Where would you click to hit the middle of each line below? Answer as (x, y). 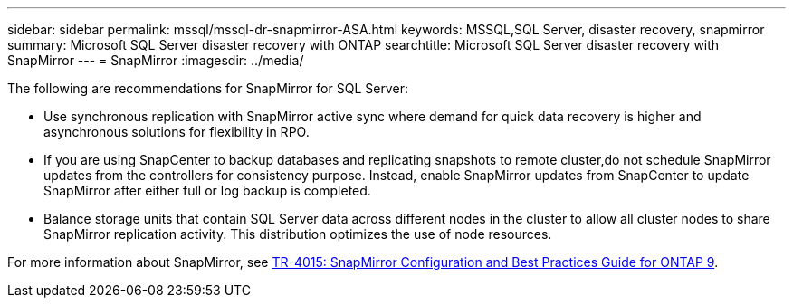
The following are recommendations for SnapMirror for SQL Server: (208, 88)
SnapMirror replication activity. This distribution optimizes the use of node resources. (298, 234)
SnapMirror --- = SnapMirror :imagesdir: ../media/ (156, 60)
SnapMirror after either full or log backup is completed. (207, 191)
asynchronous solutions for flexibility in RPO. (177, 132)
